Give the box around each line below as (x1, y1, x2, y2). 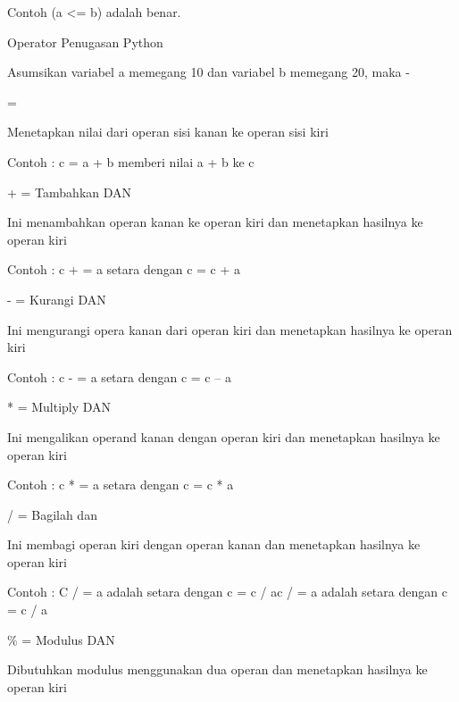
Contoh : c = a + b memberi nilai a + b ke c (7, 152, 255, 171)
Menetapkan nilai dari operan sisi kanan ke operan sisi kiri (7, 122, 329, 141)
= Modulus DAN (21, 630, 115, 648)
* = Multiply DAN (7, 397, 112, 416)
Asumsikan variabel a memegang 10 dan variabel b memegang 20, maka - (7, 63, 410, 81)
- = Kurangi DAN (7, 289, 106, 308)
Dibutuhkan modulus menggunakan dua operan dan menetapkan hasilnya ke (7, 660, 428, 679)
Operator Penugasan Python (7, 32, 163, 51)
